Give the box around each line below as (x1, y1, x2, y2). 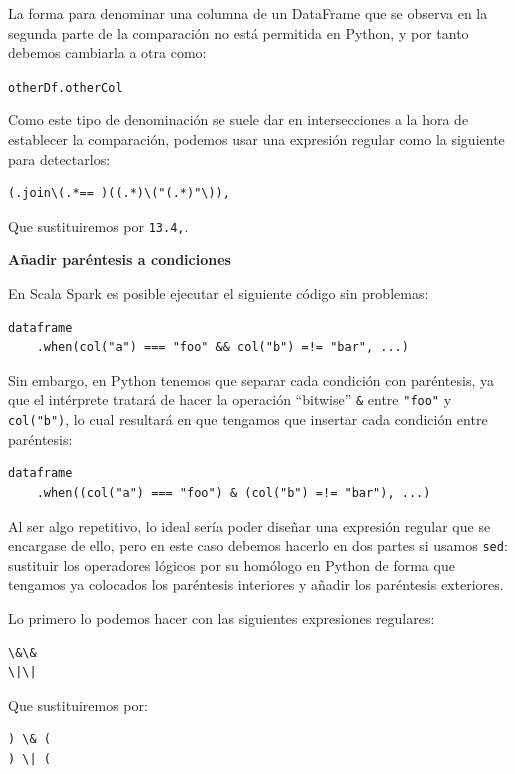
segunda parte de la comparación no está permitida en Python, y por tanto (8, 22, 469, 43)
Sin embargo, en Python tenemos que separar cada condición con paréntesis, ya (8, 369, 494, 390)
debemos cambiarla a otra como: (8, 42, 207, 63)
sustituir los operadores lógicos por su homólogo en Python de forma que (8, 554, 455, 575)
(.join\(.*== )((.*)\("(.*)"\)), (8, 186, 230, 201)
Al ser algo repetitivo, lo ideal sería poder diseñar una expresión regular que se (8, 515, 491, 536)
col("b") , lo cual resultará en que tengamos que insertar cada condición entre (8, 409, 488, 430)
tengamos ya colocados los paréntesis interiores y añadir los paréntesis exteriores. (8, 574, 504, 595)
